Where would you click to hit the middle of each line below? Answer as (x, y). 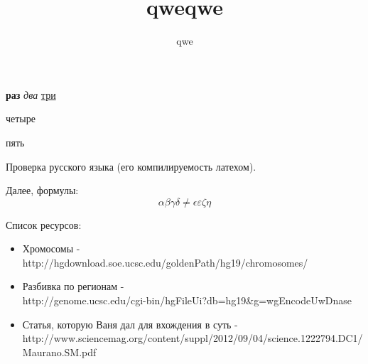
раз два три (31, 94)
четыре (21, 118)
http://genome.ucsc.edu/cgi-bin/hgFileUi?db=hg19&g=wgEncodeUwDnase (187, 300)
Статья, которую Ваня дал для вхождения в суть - (130, 324)
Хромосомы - (51, 248)
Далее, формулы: (42, 190)
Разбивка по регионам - (73, 286)
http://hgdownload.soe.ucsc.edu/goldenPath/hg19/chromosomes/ (165, 262)
